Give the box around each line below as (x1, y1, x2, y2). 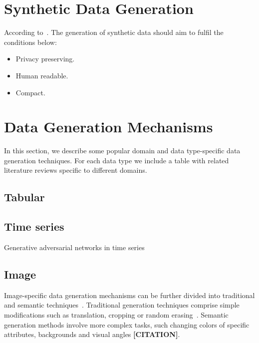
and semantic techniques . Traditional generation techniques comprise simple (4, 300, 240, 310)
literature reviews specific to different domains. (4, 165, 147, 175)
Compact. (15, 87, 45, 97)
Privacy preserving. (15, 53, 75, 64)
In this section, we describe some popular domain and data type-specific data (4, 145, 241, 156)
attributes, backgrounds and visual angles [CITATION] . (4, 329, 180, 340)
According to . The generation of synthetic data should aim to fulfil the (4, 27, 224, 37)
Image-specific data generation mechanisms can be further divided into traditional (4, 290, 255, 300)
